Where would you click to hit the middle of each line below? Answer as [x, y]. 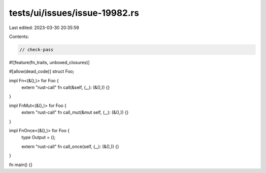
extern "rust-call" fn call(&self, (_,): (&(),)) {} [66, 87]
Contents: [19, 36]
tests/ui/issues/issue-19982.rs [74, 13]
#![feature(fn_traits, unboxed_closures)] [49, 62]
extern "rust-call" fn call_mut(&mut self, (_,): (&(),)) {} [75, 112]
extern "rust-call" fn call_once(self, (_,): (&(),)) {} [70, 146]
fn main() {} [21, 165]
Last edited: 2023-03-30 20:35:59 [44, 28]
